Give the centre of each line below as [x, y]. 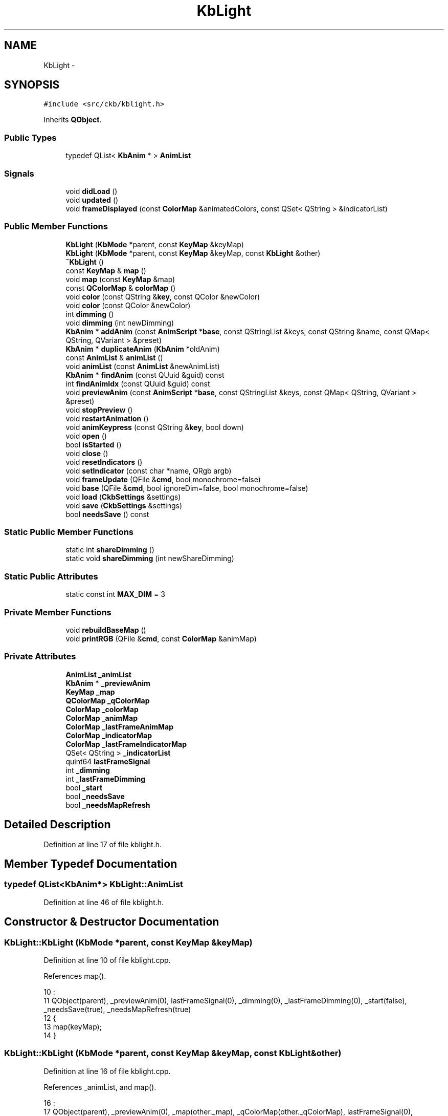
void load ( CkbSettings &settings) [123, 497]
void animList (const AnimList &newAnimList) [143, 366]
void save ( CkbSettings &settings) [124, 505]
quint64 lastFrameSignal [108, 761]
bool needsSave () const [107, 514]
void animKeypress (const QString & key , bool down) [155, 427]
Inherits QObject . [73, 120]
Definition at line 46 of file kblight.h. [104, 902]
